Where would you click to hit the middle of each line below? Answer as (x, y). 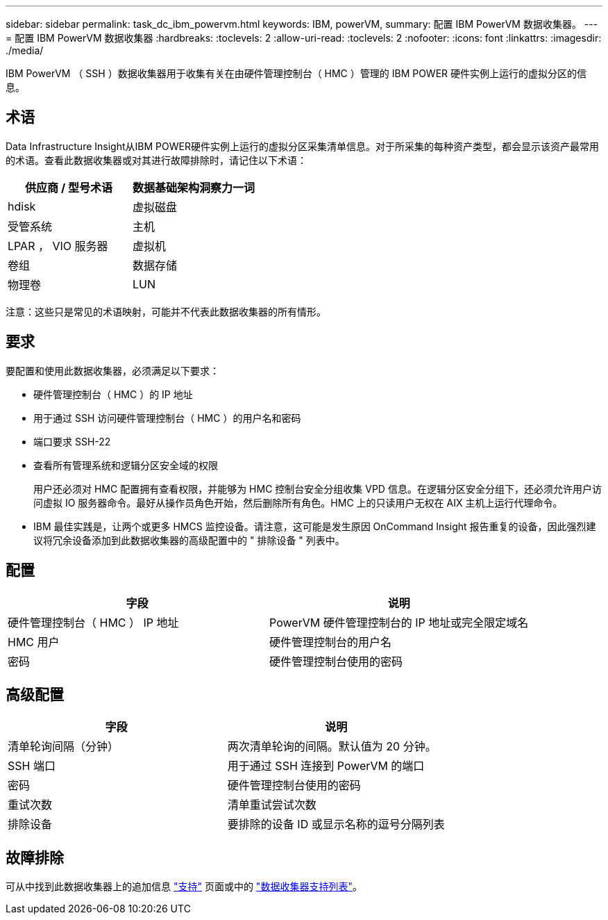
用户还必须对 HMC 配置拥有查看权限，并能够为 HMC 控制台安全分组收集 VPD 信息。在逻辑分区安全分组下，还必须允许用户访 (318, 488)
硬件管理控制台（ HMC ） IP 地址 (93, 622)
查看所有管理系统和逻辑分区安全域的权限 (126, 465)
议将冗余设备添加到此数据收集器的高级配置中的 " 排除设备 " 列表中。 (189, 540)
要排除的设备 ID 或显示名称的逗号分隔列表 (336, 824)
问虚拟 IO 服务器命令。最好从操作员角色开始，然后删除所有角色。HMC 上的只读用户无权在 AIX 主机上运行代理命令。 (298, 502)
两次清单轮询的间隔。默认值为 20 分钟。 (332, 747)
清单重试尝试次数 (272, 805)
